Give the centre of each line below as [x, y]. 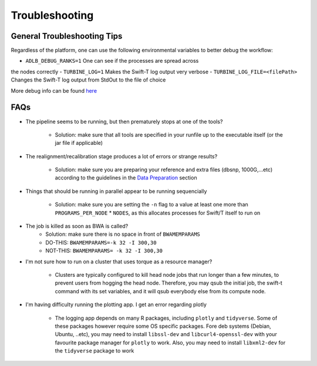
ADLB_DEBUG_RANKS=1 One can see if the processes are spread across [112, 61]
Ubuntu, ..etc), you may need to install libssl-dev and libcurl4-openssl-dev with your [166, 334]
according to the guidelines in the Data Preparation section [126, 178]
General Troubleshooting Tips [67, 36]
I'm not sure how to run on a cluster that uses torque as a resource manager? [119, 262]
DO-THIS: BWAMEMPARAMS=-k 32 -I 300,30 [101, 242]
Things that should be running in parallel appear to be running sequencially [116, 191]
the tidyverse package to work [95, 351]
